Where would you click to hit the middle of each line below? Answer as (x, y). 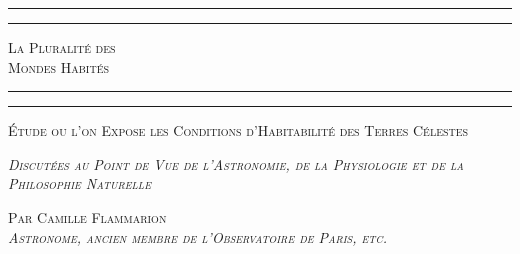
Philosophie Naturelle (79, 183)
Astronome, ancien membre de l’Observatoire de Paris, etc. (197, 236)
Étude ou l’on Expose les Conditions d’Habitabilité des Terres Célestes (238, 130)
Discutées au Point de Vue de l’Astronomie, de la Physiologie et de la (236, 163)
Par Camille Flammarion (87, 216)
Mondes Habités (59, 66)
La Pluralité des (62, 47)
